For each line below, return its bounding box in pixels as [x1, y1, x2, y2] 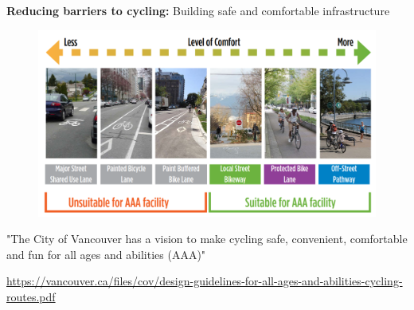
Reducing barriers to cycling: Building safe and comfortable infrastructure [6, 2, 390, 18]
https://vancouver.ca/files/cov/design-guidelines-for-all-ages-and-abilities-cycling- [6, 273, 403, 289]
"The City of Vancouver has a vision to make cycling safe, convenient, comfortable [6, 230, 408, 247]
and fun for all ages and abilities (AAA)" [6, 245, 206, 262]
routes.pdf [6, 288, 56, 304]
